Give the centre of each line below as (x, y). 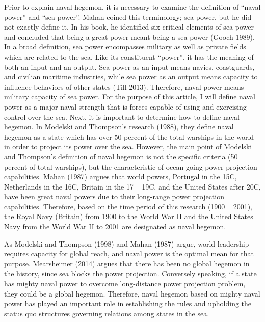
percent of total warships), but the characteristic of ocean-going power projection (131, 166)
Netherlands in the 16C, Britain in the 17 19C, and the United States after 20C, (132, 186)
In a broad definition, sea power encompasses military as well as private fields (125, 47)
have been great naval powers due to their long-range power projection (114, 196)
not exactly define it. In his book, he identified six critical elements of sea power (129, 27)
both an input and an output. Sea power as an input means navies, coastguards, (129, 66)
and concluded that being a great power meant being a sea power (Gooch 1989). (129, 36)
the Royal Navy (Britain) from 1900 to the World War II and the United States (129, 216)
